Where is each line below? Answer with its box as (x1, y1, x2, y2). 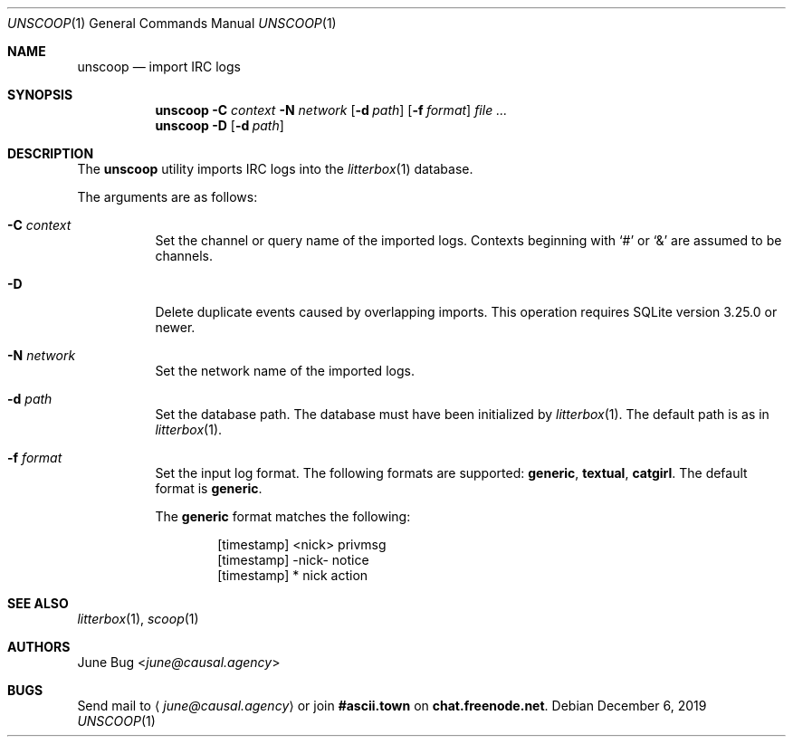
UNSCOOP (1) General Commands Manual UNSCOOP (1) (7, 15, 337, 31)
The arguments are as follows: (77, 189, 258, 205)
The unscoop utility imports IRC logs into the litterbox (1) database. (77, 161, 473, 176)
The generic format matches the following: (155, 509, 411, 524)
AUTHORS (7, 639, 71, 654)
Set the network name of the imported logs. (155, 363, 415, 378)
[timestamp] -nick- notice (217, 552, 369, 568)
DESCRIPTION (7, 146, 94, 161)
